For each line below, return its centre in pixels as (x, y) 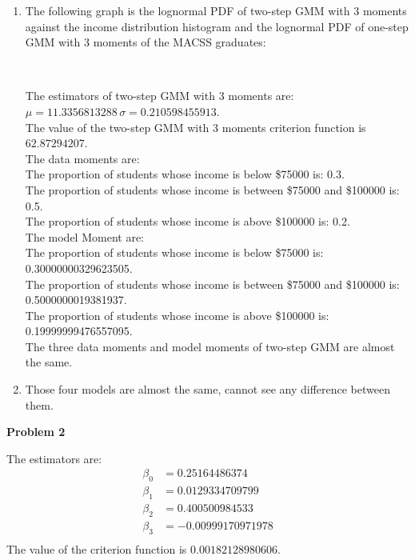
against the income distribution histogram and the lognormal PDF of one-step (217, 26)
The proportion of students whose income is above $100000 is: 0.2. (188, 221)
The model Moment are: (84, 236)
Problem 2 (36, 432)
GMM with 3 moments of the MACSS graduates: (146, 42)
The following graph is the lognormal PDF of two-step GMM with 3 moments (216, 10)
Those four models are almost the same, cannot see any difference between (207, 389)
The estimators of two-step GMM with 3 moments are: (160, 96)
